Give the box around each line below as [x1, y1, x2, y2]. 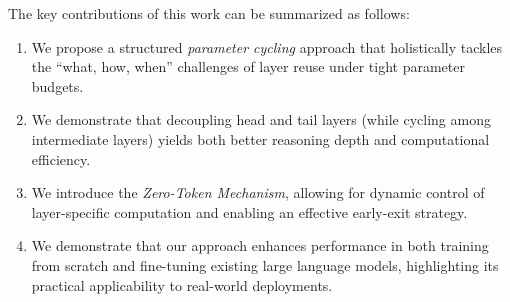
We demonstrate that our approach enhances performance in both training [31, 235, 489, 256]
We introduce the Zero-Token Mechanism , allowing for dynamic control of [31, 182, 485, 203]
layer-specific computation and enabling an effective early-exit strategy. [31, 201, 468, 222]
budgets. [31, 75, 84, 96]
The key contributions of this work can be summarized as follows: [8, 3, 410, 23]
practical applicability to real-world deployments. [31, 274, 333, 295]
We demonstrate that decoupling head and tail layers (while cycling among [31, 109, 491, 130]
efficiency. [31, 148, 91, 169]
